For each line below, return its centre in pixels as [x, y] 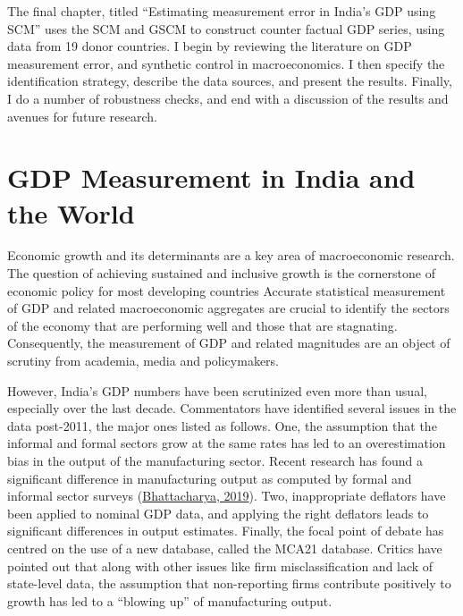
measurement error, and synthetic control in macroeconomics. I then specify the [226, 63]
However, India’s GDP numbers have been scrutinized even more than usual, [217, 390]
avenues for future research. [82, 116]
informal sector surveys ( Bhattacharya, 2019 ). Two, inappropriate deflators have [227, 496]
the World [71, 212]
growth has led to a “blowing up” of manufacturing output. [170, 600]
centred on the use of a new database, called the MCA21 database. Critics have [225, 548]
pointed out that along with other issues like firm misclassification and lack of [220, 565]
